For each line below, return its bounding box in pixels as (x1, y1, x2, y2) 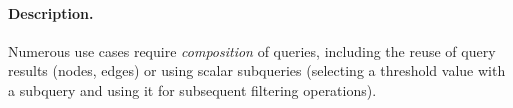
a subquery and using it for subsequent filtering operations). (8, 79, 377, 100)
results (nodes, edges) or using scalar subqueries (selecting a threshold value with (8, 60, 506, 81)
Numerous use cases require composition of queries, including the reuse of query (8, 40, 496, 61)
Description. (8, 2, 94, 23)
